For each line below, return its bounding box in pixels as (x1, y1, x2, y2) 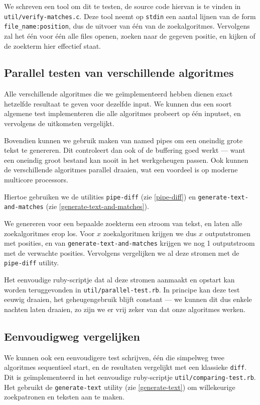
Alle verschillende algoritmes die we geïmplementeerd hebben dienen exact (4, 88, 233, 99)
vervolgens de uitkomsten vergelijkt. (4, 118, 114, 129)
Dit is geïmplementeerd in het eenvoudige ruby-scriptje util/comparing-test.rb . (4, 371, 256, 382)
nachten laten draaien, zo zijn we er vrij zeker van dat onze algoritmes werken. (4, 303, 245, 314)
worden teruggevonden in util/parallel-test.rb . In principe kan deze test (4, 284, 240, 294)
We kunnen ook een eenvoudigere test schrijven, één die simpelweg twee (4, 352, 224, 362)
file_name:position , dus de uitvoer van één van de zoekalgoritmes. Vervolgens (4, 21, 250, 31)
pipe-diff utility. (4, 257, 59, 268)
